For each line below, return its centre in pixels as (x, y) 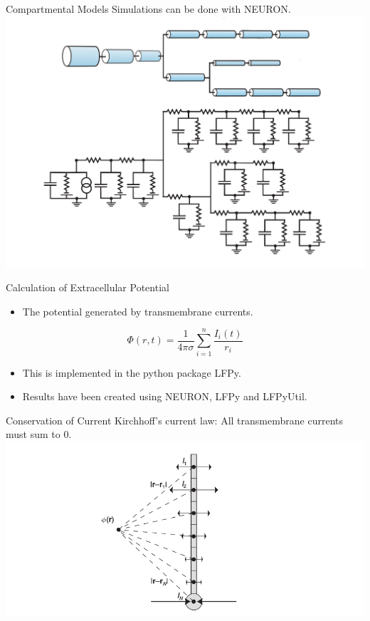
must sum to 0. (39, 434)
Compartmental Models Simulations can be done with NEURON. (148, 9)
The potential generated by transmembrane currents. (138, 311)
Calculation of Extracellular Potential (88, 287)
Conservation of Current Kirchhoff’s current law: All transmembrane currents (174, 420)
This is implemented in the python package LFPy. (132, 372)
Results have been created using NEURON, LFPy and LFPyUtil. (165, 396)
